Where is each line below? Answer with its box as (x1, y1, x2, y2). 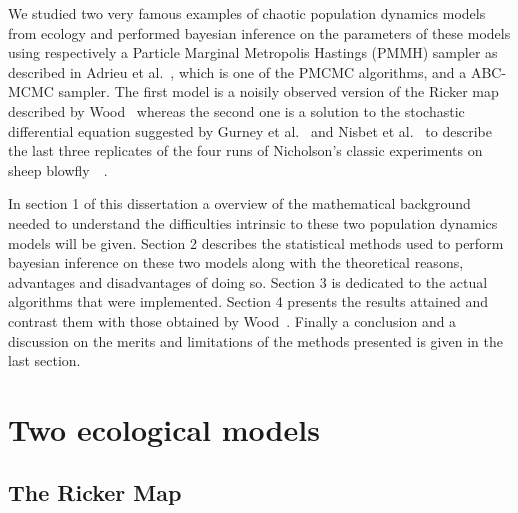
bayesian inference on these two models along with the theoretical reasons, (8, 252, 464, 273)
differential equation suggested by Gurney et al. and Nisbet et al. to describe (8, 120, 492, 141)
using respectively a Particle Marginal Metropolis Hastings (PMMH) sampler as (8, 42, 498, 63)
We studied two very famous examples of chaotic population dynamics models (8, 3, 486, 23)
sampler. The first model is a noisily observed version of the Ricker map (58, 81, 499, 102)
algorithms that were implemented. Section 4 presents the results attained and (8, 291, 489, 312)
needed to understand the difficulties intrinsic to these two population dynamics (8, 212, 498, 233)
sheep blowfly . (8, 159, 108, 180)
